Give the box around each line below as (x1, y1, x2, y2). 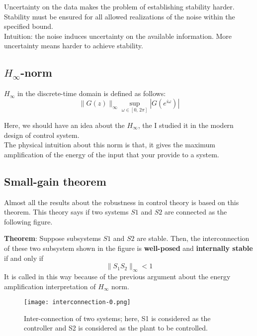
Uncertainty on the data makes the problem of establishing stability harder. (4, 1, 235, 11)
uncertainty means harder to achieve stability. (4, 40, 143, 51)
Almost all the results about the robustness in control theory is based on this (4, 197, 239, 207)
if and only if (4, 252, 43, 263)
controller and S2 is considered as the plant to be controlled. (24, 323, 208, 333)
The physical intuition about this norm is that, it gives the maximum (4, 139, 216, 150)
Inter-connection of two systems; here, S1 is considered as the (24, 313, 211, 323)
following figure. (4, 216, 53, 226)
